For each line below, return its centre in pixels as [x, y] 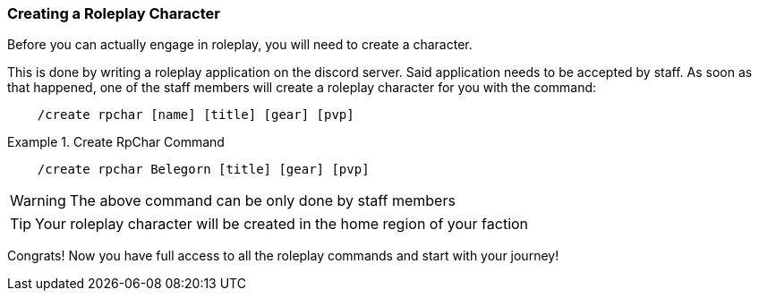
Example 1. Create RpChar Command [116, 142]
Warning [38, 201]
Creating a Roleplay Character [114, 13]
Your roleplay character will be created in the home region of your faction [282, 224]
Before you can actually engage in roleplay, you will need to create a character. [240, 45]
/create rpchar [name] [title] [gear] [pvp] [196, 115]
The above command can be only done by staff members [262, 201]
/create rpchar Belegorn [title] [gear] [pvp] [203, 170]
